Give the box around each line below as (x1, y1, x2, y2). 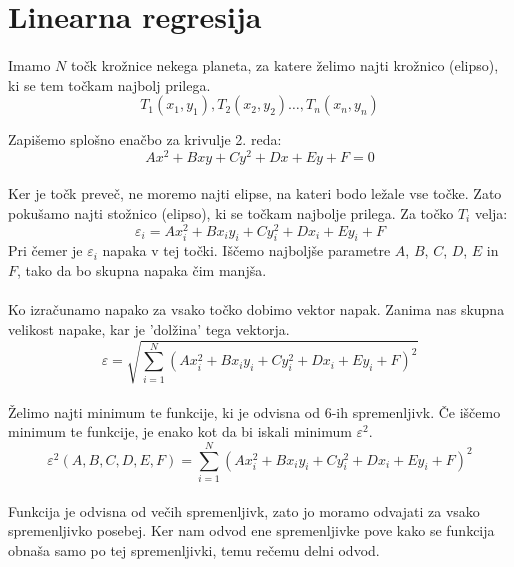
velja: (474, 203, 508, 224)
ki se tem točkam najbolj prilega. (8, 74, 211, 95)
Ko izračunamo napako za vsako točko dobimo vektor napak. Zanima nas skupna (8, 299, 505, 320)
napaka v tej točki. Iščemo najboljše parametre (102, 240, 391, 261)
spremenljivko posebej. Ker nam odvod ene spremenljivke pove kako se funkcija (8, 520, 495, 541)
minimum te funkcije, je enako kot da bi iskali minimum (8, 421, 352, 442)
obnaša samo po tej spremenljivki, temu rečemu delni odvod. (8, 539, 380, 560)
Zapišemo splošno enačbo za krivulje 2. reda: (8, 129, 282, 150)
